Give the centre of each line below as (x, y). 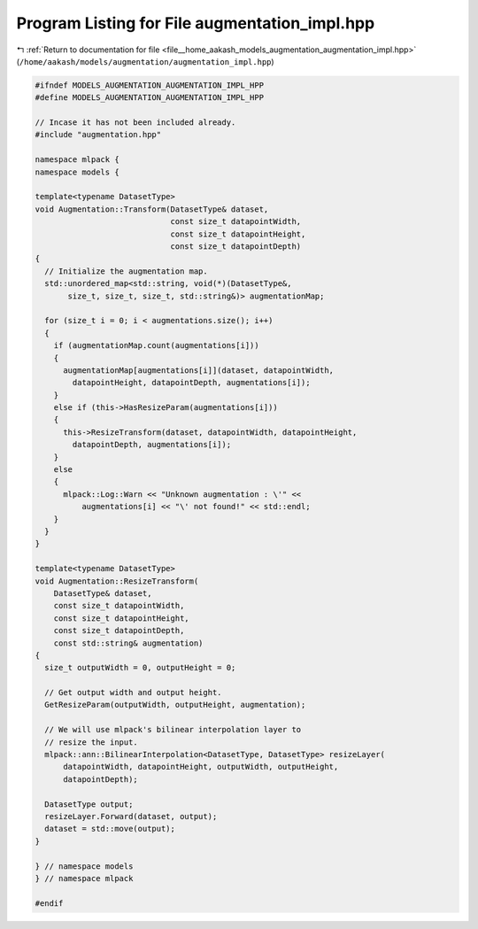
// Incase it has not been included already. (135, 123)
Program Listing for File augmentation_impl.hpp (196, 23)
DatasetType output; (89, 804)
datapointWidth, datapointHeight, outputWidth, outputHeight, (201, 767)
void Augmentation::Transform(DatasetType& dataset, (152, 209)
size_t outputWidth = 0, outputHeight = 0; (140, 668)
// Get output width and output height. (133, 693)
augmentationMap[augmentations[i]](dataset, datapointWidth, (199, 370)
